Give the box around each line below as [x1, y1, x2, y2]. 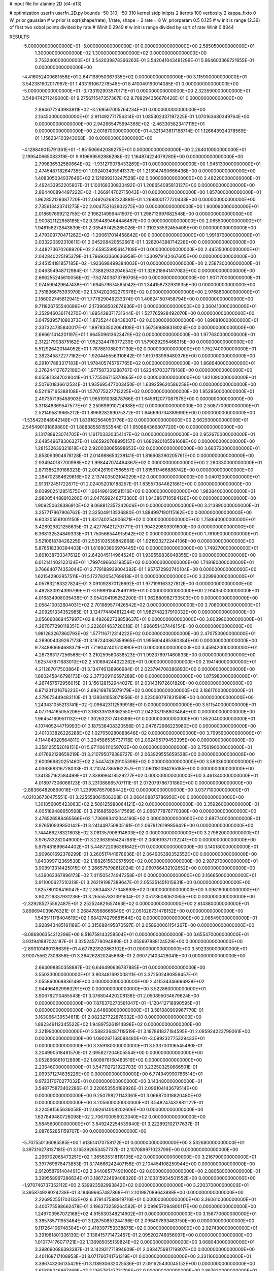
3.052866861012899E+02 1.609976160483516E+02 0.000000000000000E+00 [35, 1056, 202, 1063]
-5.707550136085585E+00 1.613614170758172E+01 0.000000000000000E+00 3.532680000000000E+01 [22, 1139, 245, 1145]
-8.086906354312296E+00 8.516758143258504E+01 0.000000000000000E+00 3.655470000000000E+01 [22, 931, 249, 937]
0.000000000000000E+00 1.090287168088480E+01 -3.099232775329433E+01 [35, 1035, 205, 1042]
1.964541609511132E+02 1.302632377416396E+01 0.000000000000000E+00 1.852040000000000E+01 [35, 716, 256, 722]
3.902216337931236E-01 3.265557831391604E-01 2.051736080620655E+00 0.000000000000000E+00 [35, 894, 255, 900]
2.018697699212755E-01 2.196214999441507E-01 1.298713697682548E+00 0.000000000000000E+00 [35, 210, 253, 217]
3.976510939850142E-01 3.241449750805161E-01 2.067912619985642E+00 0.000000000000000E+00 [35, 823, 254, 829]
